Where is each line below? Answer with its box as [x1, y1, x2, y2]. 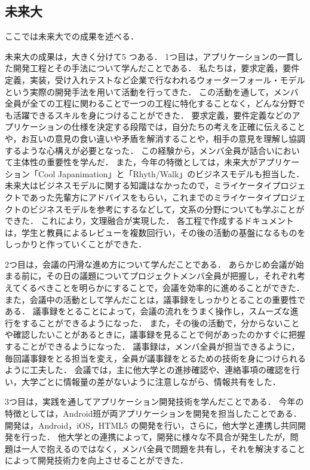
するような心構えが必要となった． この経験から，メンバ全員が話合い [5, 144, 275, 156]
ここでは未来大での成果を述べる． [5, 30, 139, 43]
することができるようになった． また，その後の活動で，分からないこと [21, 316, 300, 329]
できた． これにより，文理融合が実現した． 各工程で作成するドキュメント [5, 214, 294, 227]
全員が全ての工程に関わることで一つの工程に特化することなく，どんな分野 [5, 97, 297, 110]
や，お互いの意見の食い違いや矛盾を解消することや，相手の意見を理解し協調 [5, 132, 305, 144]
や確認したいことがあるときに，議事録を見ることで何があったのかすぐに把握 [5, 328, 305, 341]
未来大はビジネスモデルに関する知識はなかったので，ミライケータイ [5, 179, 272, 192]
